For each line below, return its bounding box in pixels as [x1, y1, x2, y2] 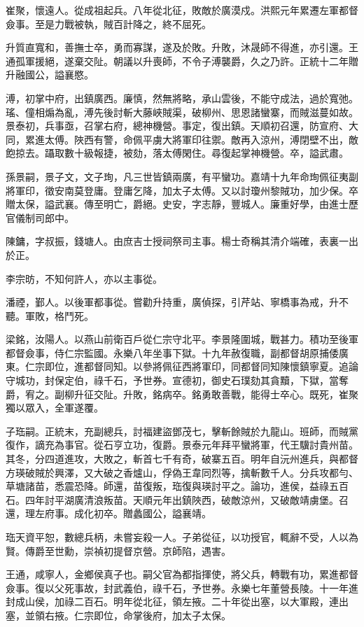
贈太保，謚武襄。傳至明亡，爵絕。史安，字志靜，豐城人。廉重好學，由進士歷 [6, 197, 358, 211]
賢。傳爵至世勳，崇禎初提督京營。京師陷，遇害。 [6, 543, 231, 558]
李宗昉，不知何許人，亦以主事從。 [6, 271, 162, 286]
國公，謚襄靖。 [142, 506, 211, 521]
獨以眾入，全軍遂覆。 [6, 400, 104, 415]
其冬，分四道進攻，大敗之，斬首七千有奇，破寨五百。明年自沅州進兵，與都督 [6, 451, 358, 466]
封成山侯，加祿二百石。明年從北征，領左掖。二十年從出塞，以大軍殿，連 [6, 594, 339, 609]
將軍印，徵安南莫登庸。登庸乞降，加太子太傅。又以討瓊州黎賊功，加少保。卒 [6, 183, 358, 197]
